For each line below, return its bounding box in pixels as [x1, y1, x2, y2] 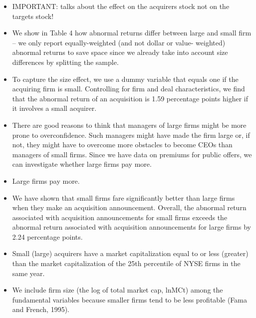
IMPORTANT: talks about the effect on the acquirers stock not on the [12, 1, 230, 11]
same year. [12, 268, 45, 278]
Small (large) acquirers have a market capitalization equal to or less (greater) [12, 248, 249, 259]
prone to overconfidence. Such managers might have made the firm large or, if [12, 129, 250, 140]
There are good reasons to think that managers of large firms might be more [12, 119, 247, 130]
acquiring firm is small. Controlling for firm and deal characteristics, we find [12, 83, 245, 94]
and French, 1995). [12, 304, 69, 315]
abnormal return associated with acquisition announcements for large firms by [12, 222, 251, 232]
